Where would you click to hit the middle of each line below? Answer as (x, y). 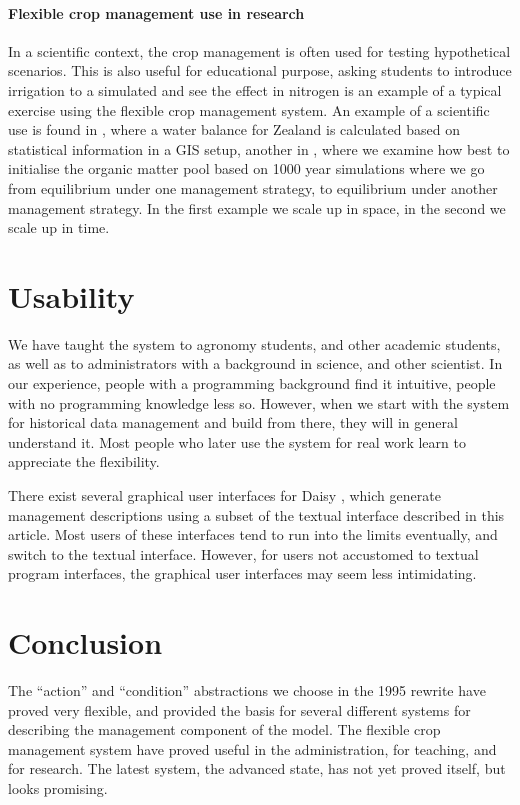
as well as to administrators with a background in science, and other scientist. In (255, 363)
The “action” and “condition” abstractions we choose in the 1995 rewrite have (247, 690)
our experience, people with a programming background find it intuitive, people (252, 383)
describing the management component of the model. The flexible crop (224, 729)
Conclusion (85, 642)
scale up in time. (59, 227)
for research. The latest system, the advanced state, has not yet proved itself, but (257, 768)
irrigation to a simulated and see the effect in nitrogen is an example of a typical (255, 89)
